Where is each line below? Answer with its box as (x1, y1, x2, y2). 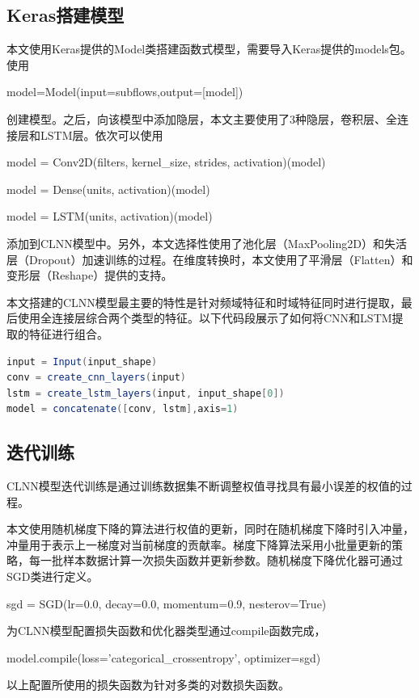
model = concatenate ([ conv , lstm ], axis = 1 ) (6, 403, 239, 415)
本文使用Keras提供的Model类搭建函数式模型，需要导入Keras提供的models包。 (6, 40, 412, 57)
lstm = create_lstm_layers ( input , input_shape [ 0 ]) (6, 387, 285, 399)
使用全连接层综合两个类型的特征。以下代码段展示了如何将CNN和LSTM (17, 309, 392, 326)
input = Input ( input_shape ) (6, 355, 158, 368)
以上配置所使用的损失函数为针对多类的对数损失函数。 (6, 676, 290, 693)
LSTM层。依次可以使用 (40, 126, 163, 143)
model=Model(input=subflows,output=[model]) (6, 83, 243, 100)
